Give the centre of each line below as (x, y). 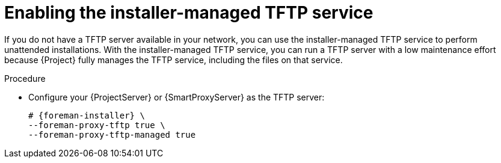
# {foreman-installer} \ (87, 115)
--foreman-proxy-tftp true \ (97, 125)
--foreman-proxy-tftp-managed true (112, 134)
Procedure (25, 78)
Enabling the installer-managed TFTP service (189, 13)
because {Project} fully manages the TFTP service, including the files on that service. (174, 60)
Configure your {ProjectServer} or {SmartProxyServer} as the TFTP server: (177, 97)
